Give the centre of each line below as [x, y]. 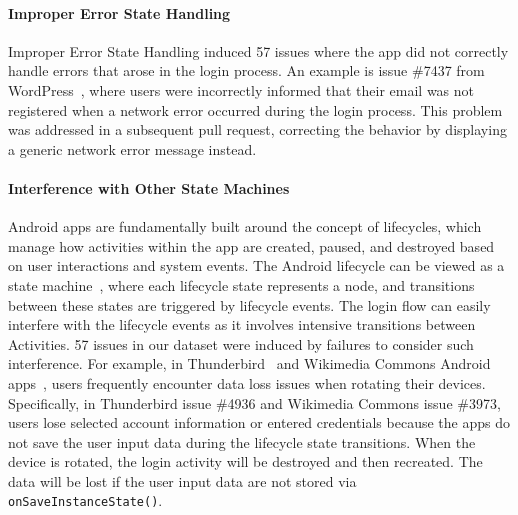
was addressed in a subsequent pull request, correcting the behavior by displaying [257, 129]
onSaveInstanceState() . [85, 500]
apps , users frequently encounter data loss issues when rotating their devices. [247, 382]
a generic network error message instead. [132, 148]
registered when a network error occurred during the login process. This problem [255, 109]
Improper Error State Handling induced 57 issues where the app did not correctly [258, 50]
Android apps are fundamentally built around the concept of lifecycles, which [245, 226]
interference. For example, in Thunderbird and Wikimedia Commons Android [249, 363]
